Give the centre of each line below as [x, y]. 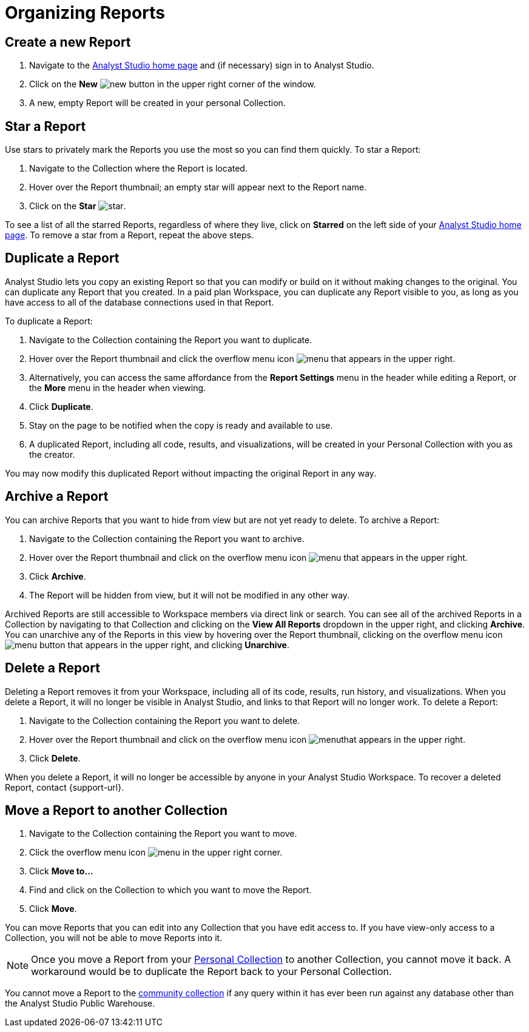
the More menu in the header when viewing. [118, 387]
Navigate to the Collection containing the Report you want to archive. [167, 538]
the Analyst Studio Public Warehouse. [80, 1004]
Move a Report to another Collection [116, 810]
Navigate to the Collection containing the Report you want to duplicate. [171, 340]
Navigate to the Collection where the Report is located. [138, 169]
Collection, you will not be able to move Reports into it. [114, 938]
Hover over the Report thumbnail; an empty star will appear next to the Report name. [198, 187]
